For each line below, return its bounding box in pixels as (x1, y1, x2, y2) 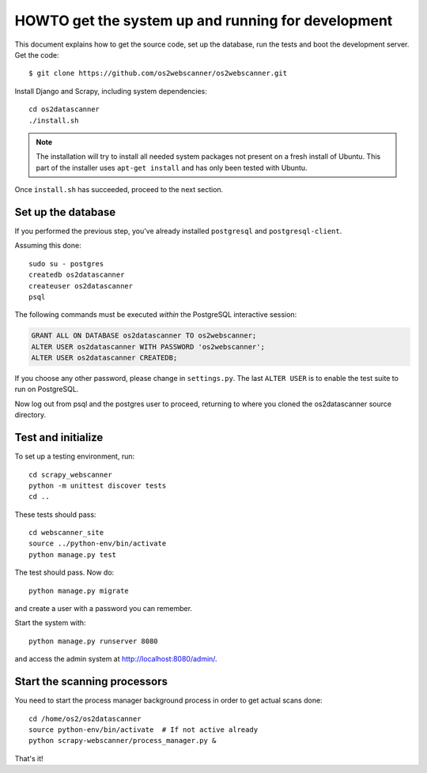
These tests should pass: (14, 510, 96, 519)
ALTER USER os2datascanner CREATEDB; (31, 353, 178, 363)
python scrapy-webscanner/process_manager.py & (28, 736, 217, 745)
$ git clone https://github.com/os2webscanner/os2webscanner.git (28, 69, 288, 78)
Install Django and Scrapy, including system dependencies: (14, 86, 207, 96)
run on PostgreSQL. (14, 384, 79, 394)
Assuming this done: (14, 241, 82, 251)
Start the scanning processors (14, 675, 168, 688)
